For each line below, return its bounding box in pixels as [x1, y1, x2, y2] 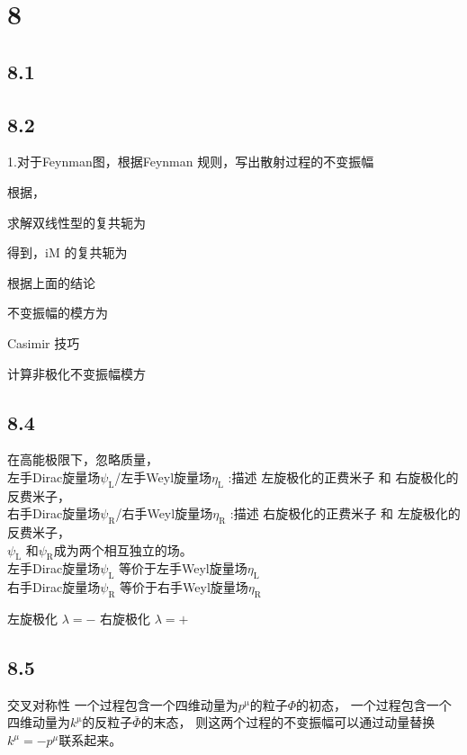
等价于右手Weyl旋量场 [120, 578, 248, 597]
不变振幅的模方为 [7, 303, 108, 322]
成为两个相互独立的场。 [53, 540, 193, 559]
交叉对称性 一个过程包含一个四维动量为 [7, 695, 238, 714]
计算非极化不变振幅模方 [7, 364, 146, 382]
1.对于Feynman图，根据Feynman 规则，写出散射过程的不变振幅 [7, 152, 374, 171]
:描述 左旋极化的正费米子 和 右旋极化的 [228, 467, 459, 486]
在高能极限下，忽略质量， [7, 450, 158, 469]
